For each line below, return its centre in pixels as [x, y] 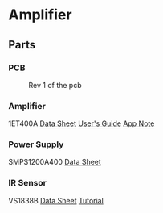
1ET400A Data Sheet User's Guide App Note [81, 123]
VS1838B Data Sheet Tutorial [56, 200]
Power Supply [36, 144]
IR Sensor [27, 183]
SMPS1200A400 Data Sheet [55, 162]
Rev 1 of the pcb [55, 85]
